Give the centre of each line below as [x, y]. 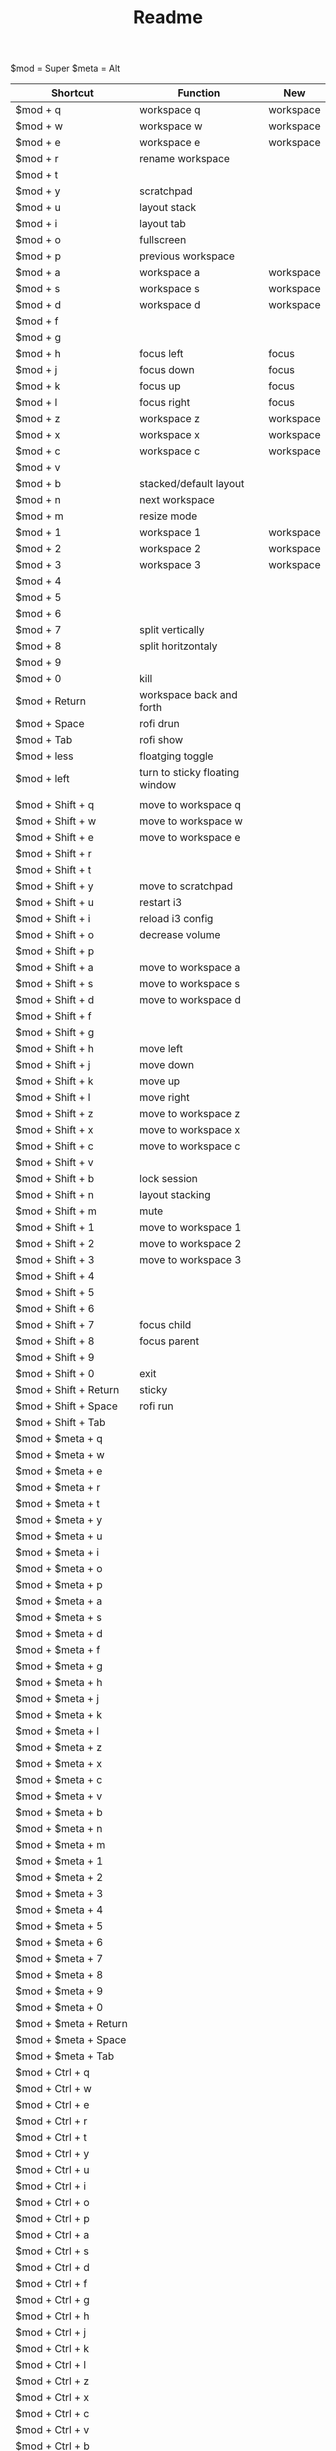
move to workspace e [190, 838]
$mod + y [38, 191]
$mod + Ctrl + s [52, 2251]
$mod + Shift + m [56, 1211]
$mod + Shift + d [55, 1000]
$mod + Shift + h [55, 1049]
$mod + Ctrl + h [52, 2316]
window [158, 785]
